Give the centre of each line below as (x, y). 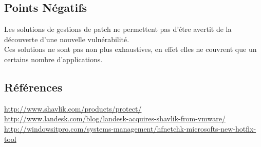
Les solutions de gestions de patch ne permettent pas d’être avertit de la (118, 29)
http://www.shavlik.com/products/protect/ (73, 108)
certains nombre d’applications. (53, 59)
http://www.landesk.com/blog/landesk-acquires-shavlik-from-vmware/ (115, 118)
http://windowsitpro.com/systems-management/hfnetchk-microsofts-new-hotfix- (130, 128)
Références (33, 87)
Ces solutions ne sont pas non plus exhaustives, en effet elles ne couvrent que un (130, 49)
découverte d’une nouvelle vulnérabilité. (67, 39)
